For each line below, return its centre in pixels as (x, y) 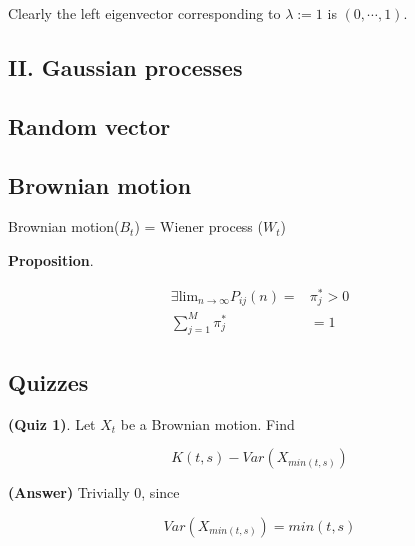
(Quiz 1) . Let (52, 423)
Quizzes (48, 381)
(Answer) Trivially (69, 492)
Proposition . (51, 259)
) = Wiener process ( (198, 226)
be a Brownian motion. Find (207, 423)
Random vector (89, 125)
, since (160, 492)
